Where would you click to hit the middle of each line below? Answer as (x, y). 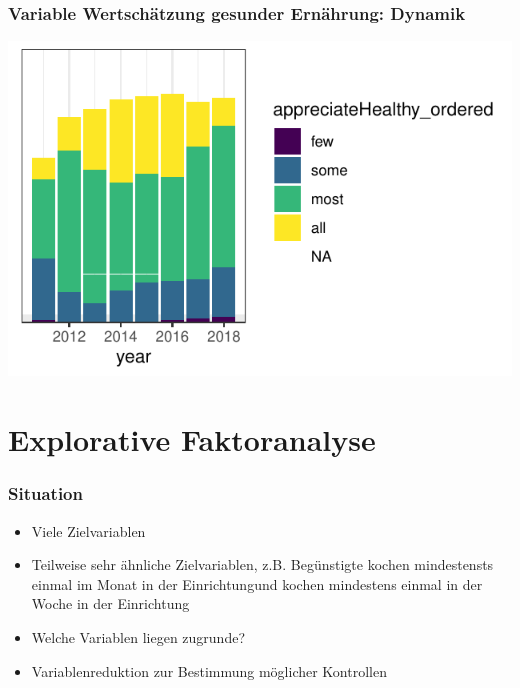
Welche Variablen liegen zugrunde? (138, 636)
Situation (45, 493)
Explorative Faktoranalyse (192, 439)
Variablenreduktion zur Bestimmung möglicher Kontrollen (209, 670)
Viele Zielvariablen (88, 530)
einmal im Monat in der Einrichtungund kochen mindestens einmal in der (257, 583)
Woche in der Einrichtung (110, 603)
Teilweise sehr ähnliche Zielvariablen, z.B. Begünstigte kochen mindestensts (262, 564)
